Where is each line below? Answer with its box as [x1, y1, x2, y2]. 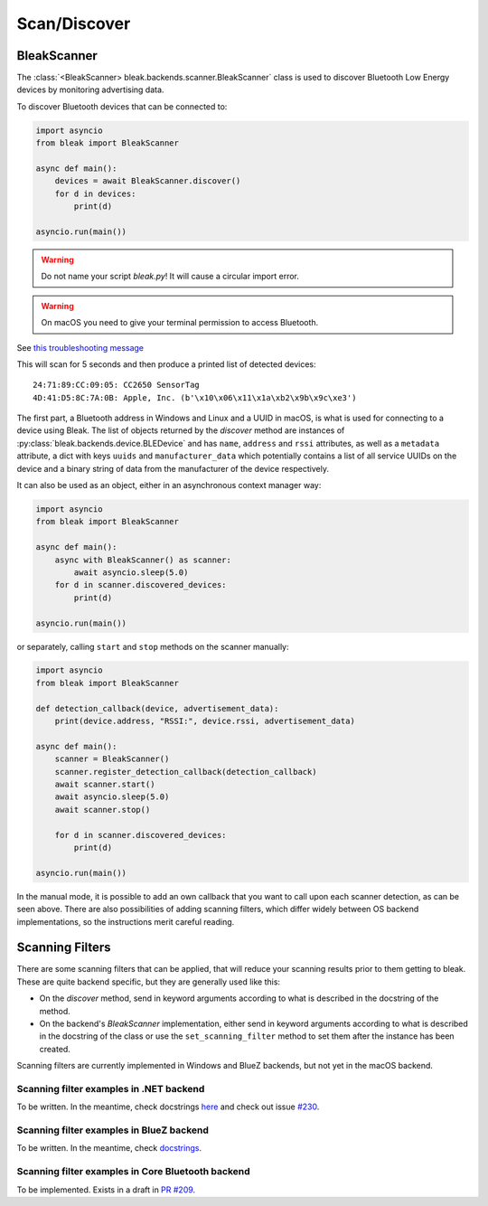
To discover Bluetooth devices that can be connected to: [16, 100, 228, 112]
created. [39, 1043, 71, 1054]
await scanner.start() [54, 779, 155, 789]
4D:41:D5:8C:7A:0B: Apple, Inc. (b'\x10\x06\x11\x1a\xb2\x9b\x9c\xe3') [33, 392, 357, 402]
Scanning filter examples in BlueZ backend [16, 1124, 210, 1136]
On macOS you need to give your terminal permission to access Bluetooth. [41, 317, 319, 328]
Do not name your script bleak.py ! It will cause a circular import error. [41, 271, 300, 282]
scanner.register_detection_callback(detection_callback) [54, 767, 317, 777]
